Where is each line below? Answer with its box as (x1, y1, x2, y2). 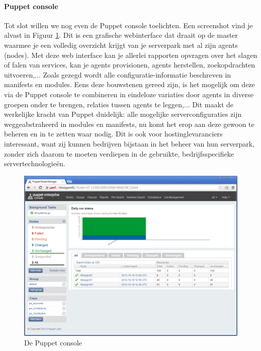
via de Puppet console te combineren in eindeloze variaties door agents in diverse (4, 89, 254, 99)
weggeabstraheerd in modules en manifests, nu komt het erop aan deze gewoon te (4, 118, 254, 129)
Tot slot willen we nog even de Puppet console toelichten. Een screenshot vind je (4, 20, 253, 30)
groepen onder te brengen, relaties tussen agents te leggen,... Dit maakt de (4, 99, 234, 109)
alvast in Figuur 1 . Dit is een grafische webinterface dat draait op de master (4, 30, 238, 40)
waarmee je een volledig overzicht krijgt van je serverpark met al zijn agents (4, 39, 238, 50)
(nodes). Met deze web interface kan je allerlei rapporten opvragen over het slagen (4, 49, 257, 60)
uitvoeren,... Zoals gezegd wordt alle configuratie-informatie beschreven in (4, 69, 231, 80)
